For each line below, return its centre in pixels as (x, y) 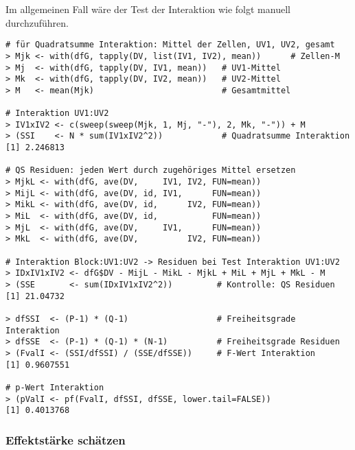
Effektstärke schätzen (66, 439)
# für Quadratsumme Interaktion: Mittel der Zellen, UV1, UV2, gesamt (170, 45)
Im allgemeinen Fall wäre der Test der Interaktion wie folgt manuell (148, 9)
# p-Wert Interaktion (55, 387)
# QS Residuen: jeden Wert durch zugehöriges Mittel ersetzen (151, 170)
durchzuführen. (37, 22)
